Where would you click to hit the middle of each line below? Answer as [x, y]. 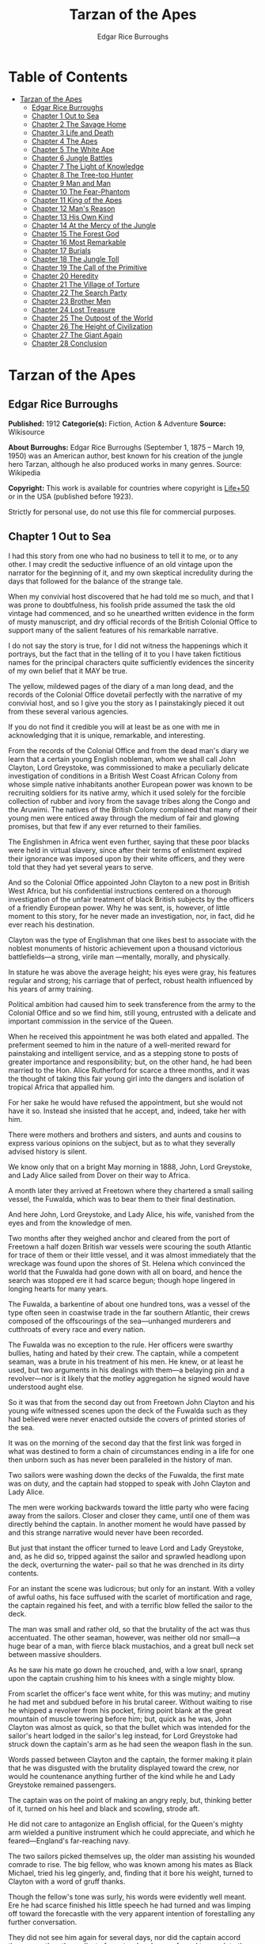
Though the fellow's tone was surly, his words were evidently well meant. [127, 1896]
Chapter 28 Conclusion [69, 343]
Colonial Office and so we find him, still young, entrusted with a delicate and [132, 1012]
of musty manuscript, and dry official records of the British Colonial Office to [133, 622]
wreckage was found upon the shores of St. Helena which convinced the [127, 1263]
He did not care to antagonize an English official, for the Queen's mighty [126, 1823]
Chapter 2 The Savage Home [79, 124]
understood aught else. [46, 1387]
